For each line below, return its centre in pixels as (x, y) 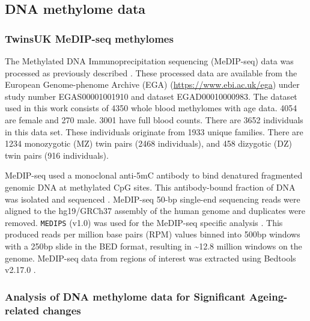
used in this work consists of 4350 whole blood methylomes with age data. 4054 (151, 108)
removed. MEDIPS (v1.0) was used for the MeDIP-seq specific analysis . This (144, 222)
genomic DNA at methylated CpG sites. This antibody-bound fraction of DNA (150, 187)
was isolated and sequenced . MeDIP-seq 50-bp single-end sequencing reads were (153, 199)
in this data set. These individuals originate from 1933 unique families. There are (154, 131)
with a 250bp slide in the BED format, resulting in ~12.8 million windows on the (153, 246)
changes (62, 310)
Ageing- (268, 296)
